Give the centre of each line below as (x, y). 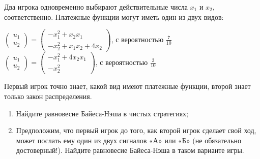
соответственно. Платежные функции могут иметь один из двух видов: (114, 17)
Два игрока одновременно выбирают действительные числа (96, 7)
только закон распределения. (48, 96)
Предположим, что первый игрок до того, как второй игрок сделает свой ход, (136, 130)
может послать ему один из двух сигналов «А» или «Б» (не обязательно (128, 140)
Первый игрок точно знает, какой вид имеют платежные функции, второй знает (127, 86)
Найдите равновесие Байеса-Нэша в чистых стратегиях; (102, 113)
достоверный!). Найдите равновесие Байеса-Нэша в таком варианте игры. (130, 150)
